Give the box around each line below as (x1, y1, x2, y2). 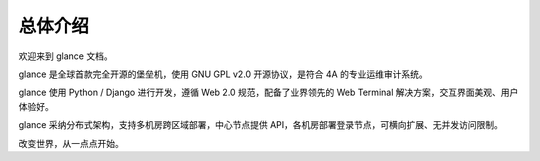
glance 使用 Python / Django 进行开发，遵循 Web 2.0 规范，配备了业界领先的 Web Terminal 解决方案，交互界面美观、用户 (18, 86, 519, 99)
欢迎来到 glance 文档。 (18, 50, 114, 62)
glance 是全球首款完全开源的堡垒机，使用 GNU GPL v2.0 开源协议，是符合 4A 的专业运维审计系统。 (18, 68, 429, 80)
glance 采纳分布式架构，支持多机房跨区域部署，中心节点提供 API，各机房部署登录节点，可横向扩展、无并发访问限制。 (18, 119, 504, 131)
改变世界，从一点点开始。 (18, 137, 124, 149)
